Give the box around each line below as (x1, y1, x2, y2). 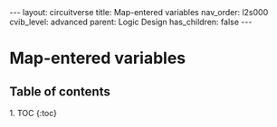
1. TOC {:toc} (9, 108, 57, 118)
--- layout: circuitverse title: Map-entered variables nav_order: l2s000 (9, 7, 269, 17)
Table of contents (9, 84, 110, 99)
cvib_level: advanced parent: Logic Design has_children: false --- (9, 16, 253, 27)
